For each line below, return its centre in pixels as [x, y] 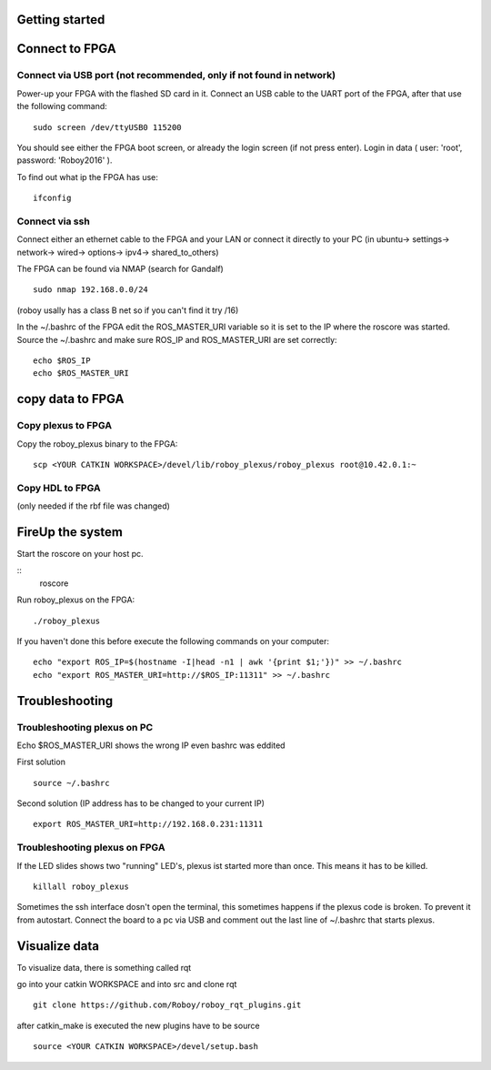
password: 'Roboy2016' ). [65, 160]
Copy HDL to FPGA [59, 488]
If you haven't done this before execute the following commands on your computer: [173, 641]
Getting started [61, 20]
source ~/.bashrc [71, 783]
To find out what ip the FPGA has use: [88, 177]
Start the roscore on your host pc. [80, 553]
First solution [41, 762]
